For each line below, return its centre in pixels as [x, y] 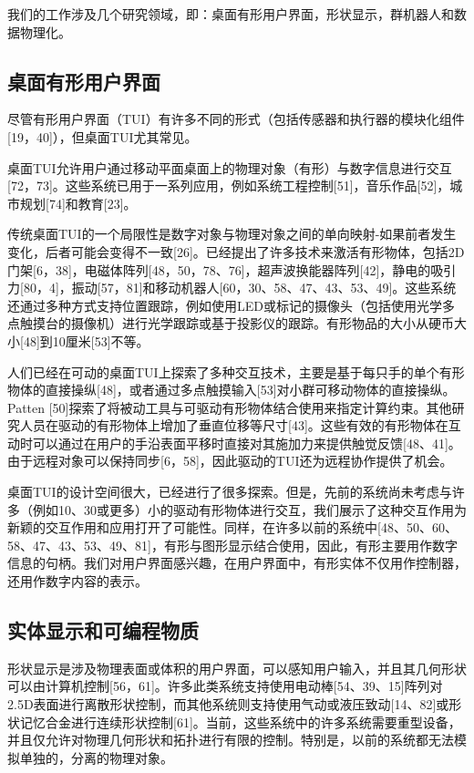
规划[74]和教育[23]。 [78, 203]
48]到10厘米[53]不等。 [86, 340]
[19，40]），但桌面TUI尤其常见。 [103, 136]
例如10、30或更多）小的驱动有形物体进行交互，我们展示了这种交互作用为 [249, 509]
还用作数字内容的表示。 [77, 581]
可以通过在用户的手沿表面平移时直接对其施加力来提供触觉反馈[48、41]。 [247, 443]
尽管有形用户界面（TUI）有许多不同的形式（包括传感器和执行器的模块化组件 [236, 119]
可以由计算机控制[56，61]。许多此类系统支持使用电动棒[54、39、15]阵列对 [225, 686]
